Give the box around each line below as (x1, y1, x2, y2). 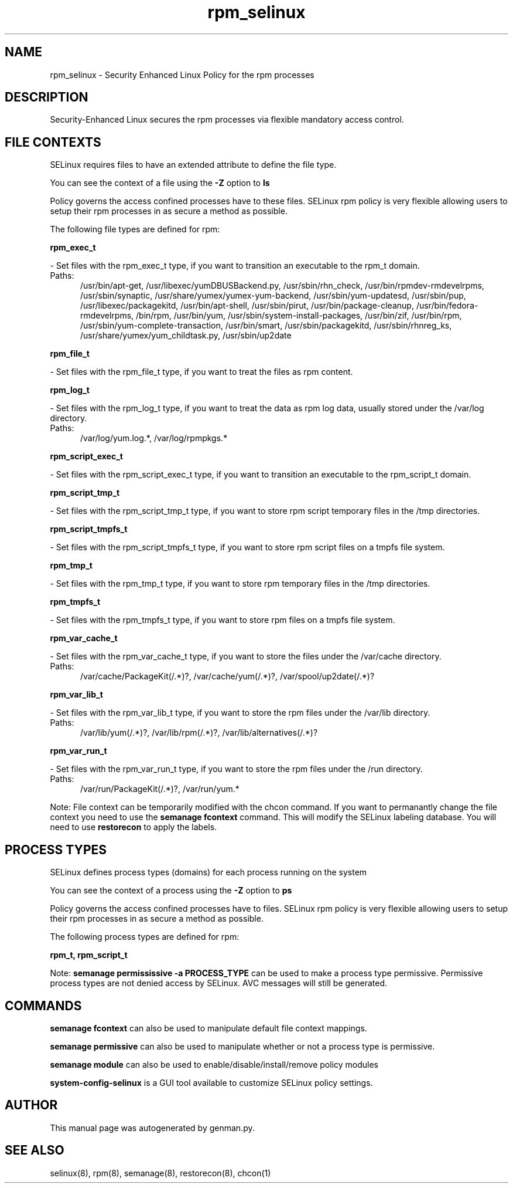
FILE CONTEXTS (5, 134, 101, 150)
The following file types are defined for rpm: (50, 224, 220, 235)
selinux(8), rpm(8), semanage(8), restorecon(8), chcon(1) (50, 1167, 271, 1178)
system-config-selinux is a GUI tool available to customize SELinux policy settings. (50, 1077, 373, 1088)
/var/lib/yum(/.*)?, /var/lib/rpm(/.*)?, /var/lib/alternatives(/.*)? (80, 727, 318, 738)
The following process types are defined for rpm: (50, 932, 240, 942)
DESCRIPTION (5, 90, 88, 105)
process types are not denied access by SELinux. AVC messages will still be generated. (50, 978, 388, 989)
